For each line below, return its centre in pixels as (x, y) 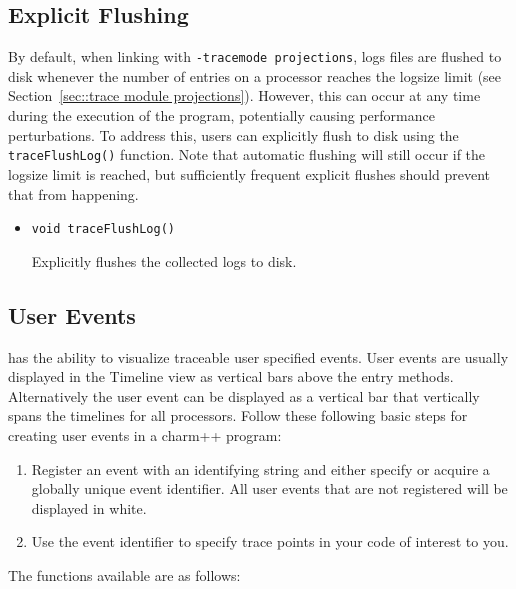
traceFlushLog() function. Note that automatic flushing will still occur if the (247, 154)
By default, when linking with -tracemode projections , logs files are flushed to (255, 56)
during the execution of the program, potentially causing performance (221, 115)
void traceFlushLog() (103, 229)
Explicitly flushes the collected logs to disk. (164, 260)
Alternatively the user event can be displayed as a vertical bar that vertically (244, 395)
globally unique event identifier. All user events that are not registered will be (269, 488)
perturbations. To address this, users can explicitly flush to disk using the (233, 134)
